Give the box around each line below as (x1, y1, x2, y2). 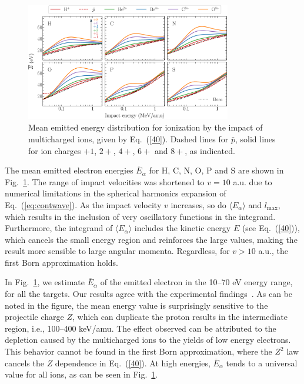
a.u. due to (233, 175, 272, 188)
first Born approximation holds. (5, 256, 119, 268)
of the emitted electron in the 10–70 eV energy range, (100, 276, 293, 288)
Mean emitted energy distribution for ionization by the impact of (28, 121, 263, 133)
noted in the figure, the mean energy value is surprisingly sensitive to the (5, 299, 268, 311)
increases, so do (171, 198, 226, 211)
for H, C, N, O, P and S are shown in (149, 164, 284, 176)
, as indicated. (185, 144, 235, 156)
